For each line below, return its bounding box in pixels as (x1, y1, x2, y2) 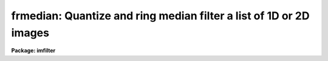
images (11, 26, 50, 39)
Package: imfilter (11, 47, 56, 54)
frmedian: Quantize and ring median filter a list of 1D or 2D (11, 9, 310, 22)
